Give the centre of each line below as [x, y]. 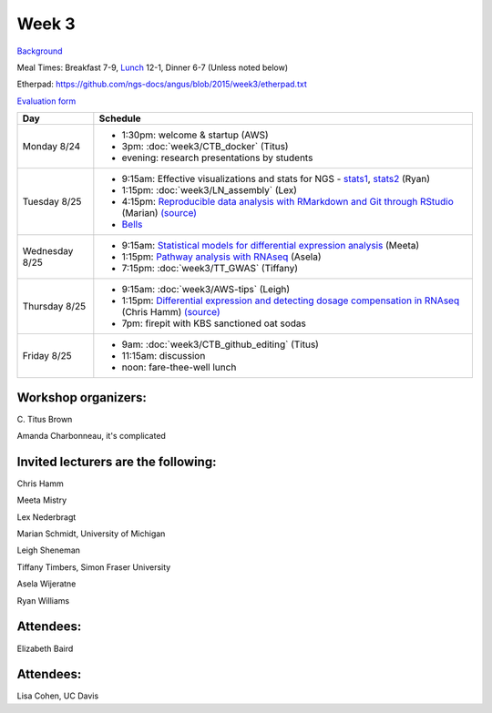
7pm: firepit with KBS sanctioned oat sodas [214, 323]
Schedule [120, 118]
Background [40, 51]
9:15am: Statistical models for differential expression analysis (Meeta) [271, 246]
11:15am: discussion [164, 356]
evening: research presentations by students [217, 158]
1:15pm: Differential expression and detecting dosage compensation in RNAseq [291, 300]
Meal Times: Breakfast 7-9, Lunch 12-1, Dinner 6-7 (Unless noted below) [153, 67]
